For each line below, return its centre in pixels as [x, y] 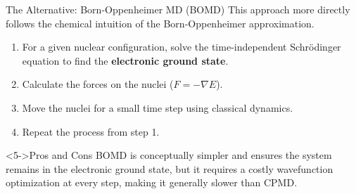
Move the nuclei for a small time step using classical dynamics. [158, 107]
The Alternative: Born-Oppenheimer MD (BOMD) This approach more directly [178, 9]
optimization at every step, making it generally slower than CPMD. [152, 182]
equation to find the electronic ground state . [125, 60]
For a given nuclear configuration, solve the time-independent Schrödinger [182, 47]
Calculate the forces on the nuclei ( [98, 84]
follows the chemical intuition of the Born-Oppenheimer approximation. [160, 23]
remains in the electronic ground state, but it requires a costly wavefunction [170, 168]
